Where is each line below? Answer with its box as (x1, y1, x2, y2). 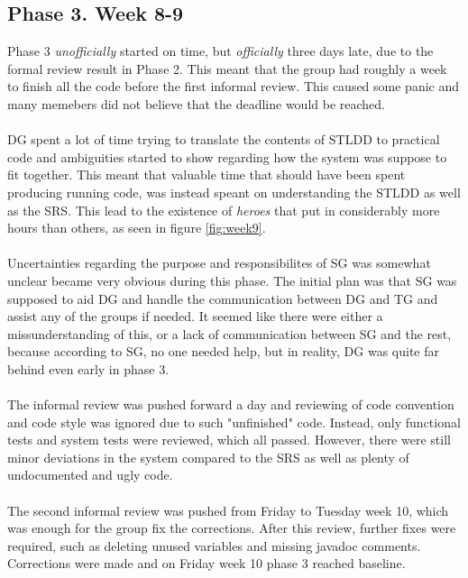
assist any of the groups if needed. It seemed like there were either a (7, 307, 383, 326)
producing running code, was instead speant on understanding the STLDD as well (7, 182, 461, 201)
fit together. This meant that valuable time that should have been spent (7, 165, 406, 184)
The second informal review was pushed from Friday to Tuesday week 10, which (7, 500, 449, 519)
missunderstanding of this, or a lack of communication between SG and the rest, (7, 324, 452, 343)
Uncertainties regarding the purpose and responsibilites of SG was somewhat (7, 253, 431, 272)
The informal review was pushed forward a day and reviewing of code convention (7, 395, 454, 414)
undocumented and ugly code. (7, 465, 173, 484)
